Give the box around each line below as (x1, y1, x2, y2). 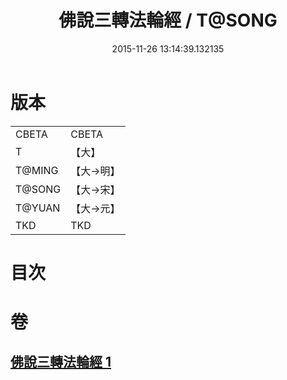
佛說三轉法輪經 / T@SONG (58, 9, 278, 32)
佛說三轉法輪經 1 (10, 354, 112, 371)
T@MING (15, 163, 59, 177)
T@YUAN (15, 201, 61, 215)
